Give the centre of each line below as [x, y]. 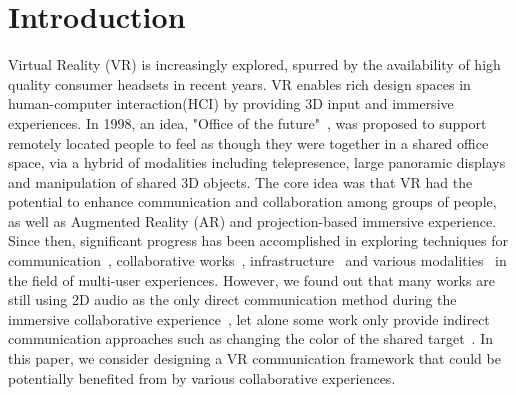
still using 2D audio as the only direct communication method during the [232, 299]
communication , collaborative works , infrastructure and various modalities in [257, 260]
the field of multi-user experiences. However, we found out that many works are [251, 279]
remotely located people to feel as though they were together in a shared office [248, 142]
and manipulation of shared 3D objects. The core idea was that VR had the [240, 181]
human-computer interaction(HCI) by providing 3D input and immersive [231, 103]
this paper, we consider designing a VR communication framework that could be [254, 358]
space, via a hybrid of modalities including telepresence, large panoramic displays [257, 162]
